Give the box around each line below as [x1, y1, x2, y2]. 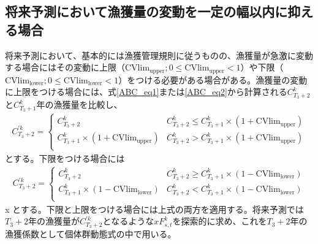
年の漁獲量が [28, 215, 80, 227]
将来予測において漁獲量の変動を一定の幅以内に [5, 2, 288, 21]
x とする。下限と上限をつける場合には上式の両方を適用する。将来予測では [5, 202, 304, 215]
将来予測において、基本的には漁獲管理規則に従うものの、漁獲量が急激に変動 [5, 48, 313, 61]
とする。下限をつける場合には [5, 151, 125, 164]
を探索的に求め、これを [172, 215, 267, 227]
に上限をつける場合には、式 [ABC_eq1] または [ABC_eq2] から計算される [5, 85, 287, 98]
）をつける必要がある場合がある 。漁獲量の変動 [118, 73, 308, 86]
